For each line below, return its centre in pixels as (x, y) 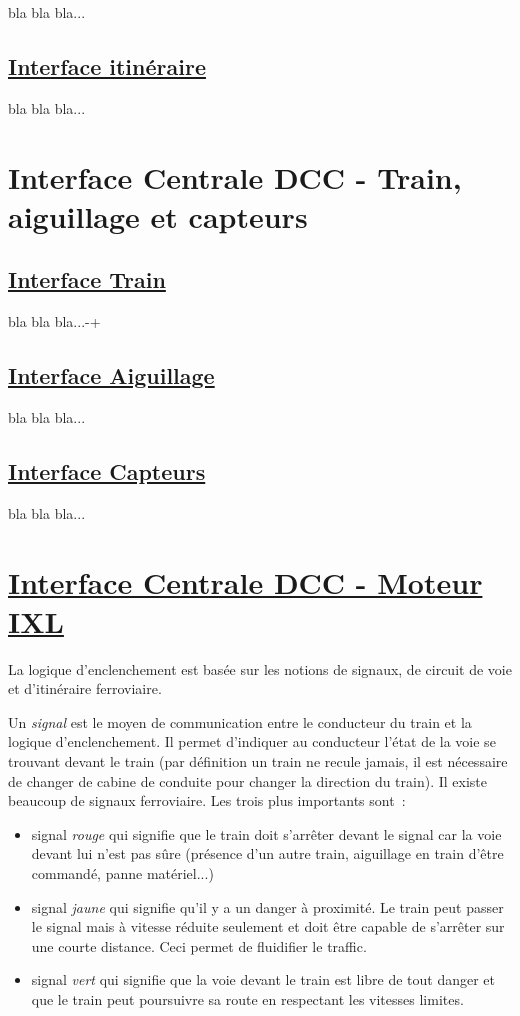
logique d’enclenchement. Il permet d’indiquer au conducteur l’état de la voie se (252, 741)
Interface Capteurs (107, 470)
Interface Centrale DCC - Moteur (245, 581)
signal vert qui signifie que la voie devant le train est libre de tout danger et (263, 979)
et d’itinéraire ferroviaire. (85, 688)
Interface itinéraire (107, 65)
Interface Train (87, 279)
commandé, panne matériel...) (122, 873)
